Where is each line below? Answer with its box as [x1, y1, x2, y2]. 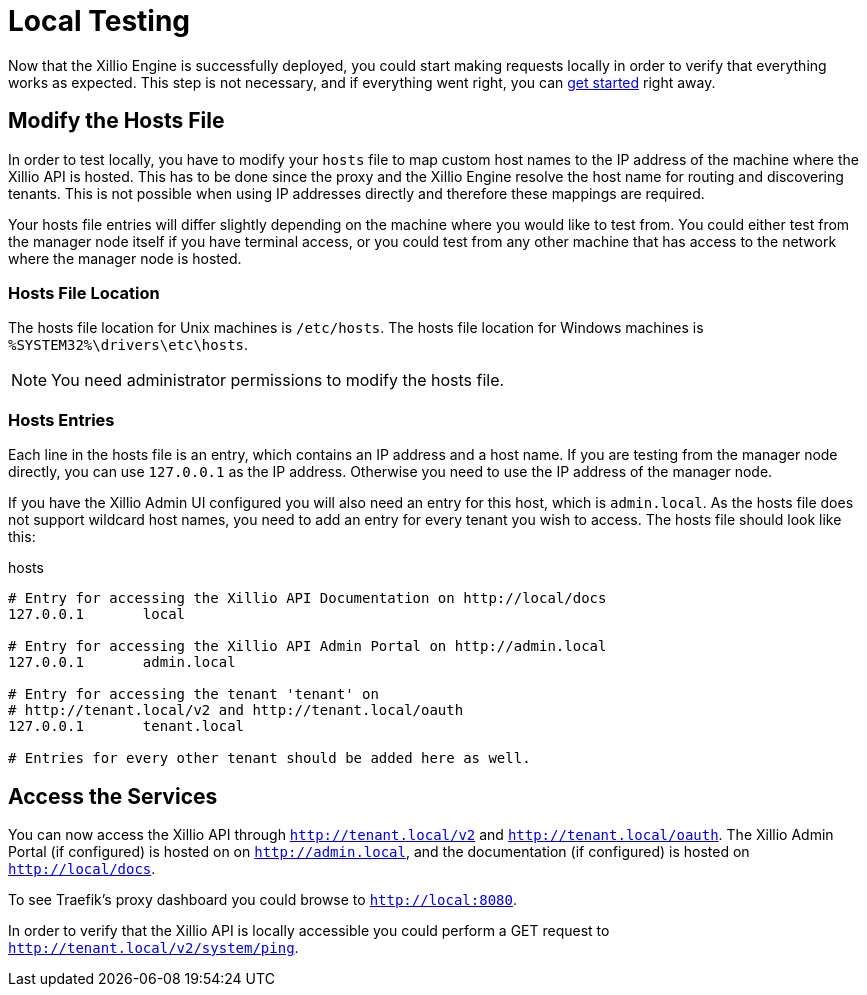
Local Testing [8, 4, 191, 38]
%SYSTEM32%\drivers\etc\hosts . [8, 336, 249, 354]
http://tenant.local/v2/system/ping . [8, 938, 299, 956]
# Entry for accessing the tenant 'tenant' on [8, 686, 379, 703]
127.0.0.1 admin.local [8, 654, 236, 671]
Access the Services [8, 783, 218, 809]
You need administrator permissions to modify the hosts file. [51, 370, 505, 391]
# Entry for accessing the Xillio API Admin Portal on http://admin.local [8, 638, 607, 655]
